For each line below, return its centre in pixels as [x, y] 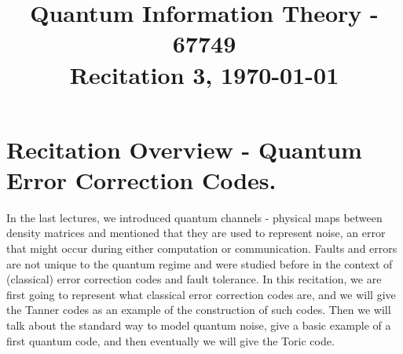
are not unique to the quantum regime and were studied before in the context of [200, 263]
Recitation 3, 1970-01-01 [204, 74]
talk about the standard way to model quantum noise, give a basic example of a [199, 325]
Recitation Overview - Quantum [184, 149]
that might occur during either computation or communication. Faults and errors [202, 248]
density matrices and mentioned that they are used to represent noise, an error [196, 233]
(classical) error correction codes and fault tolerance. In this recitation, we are [194, 279]
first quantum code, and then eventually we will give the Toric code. [170, 340]
